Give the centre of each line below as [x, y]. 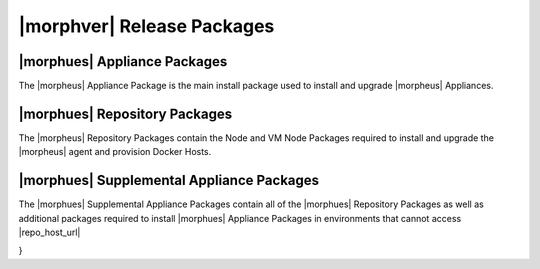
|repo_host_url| [49, 232]
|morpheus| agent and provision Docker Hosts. [115, 152]
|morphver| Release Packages [146, 26]
